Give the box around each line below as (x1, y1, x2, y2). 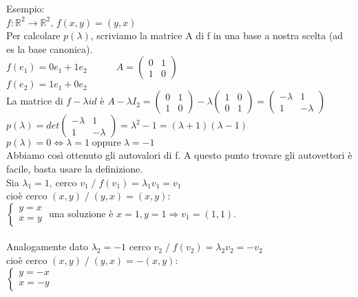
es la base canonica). (6, 41, 93, 56)
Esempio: (6, 1, 45, 15)
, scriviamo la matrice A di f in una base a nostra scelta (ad (90, 28, 344, 43)
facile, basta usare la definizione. (6, 161, 143, 175)
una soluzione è (49, 206, 114, 220)
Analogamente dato (6, 239, 88, 254)
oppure (92, 138, 121, 148)
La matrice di (6, 93, 63, 108)
